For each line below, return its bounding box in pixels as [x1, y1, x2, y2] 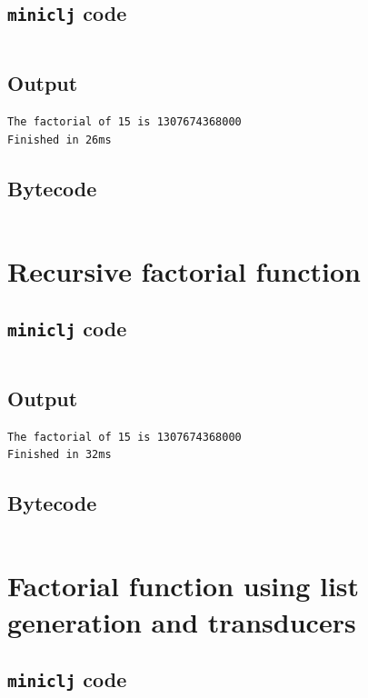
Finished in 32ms [7, 448, 112, 462]
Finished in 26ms [7, 133, 112, 146]
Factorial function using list [7, 567, 360, 604]
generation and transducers [7, 603, 356, 640]
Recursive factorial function [7, 252, 361, 289]
